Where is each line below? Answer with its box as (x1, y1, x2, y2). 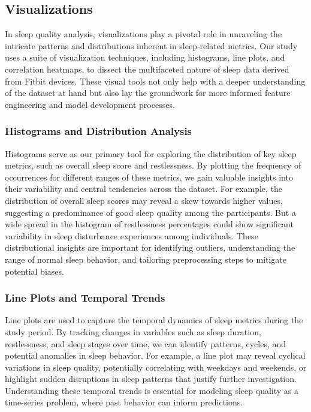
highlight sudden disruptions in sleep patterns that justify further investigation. (5, 372, 297, 385)
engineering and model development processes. (5, 98, 175, 110)
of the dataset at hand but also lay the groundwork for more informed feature (5, 86, 291, 99)
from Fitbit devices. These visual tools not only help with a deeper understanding (5, 74, 306, 87)
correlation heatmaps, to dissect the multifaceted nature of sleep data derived (5, 62, 289, 75)
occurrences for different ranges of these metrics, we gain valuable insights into (5, 170, 293, 183)
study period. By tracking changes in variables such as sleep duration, (5, 325, 261, 338)
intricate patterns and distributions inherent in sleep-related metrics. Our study (5, 39, 298, 52)
